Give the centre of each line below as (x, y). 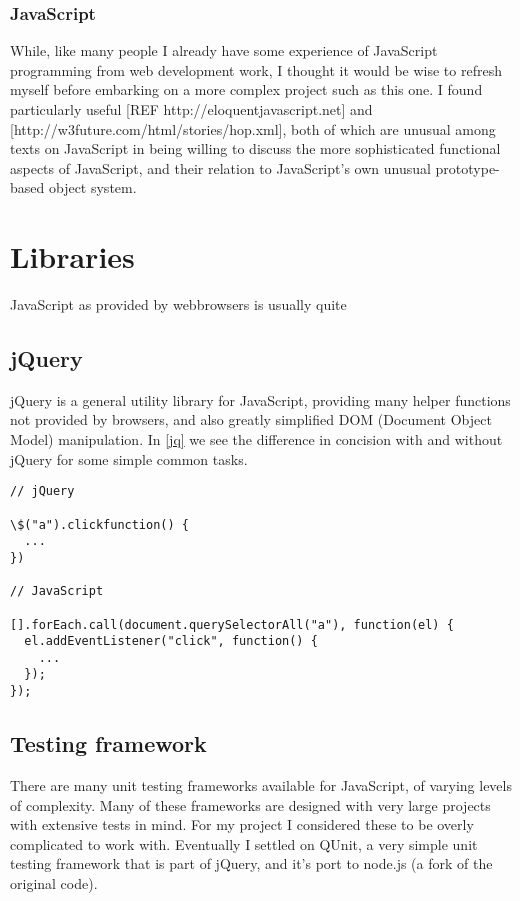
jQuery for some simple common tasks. (129, 458)
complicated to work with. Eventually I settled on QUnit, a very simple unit (244, 843)
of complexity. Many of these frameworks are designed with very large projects (250, 804)
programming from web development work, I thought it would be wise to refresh (256, 69)
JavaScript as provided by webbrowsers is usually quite (178, 304)
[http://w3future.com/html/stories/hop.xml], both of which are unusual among (253, 128)
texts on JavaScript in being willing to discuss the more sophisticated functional (255, 148)
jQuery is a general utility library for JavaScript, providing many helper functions (260, 399)
